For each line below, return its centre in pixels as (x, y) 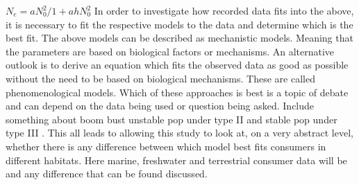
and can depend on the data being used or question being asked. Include (160, 106)
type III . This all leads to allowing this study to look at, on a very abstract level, (179, 133)
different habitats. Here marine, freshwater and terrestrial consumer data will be (176, 160)
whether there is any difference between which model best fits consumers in (166, 146)
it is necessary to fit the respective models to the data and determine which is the (179, 24)
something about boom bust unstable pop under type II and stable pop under (172, 119)
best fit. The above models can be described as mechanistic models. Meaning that (179, 38)
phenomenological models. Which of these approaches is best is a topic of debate (177, 92)
